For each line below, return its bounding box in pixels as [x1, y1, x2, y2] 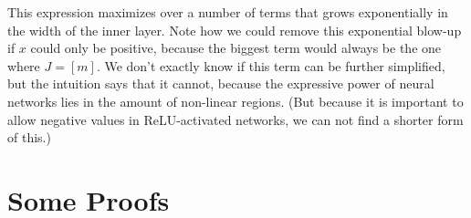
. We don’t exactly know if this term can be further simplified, [96, 56, 445, 75]
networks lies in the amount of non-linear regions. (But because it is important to [7, 91, 464, 110]
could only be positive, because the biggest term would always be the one [30, 38, 442, 57]
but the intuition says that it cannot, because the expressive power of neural [7, 74, 434, 93]
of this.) [7, 128, 51, 147]
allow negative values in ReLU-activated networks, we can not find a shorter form [7, 109, 464, 129]
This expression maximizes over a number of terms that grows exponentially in [7, 3, 448, 21]
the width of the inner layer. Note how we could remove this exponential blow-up [7, 20, 462, 39]
